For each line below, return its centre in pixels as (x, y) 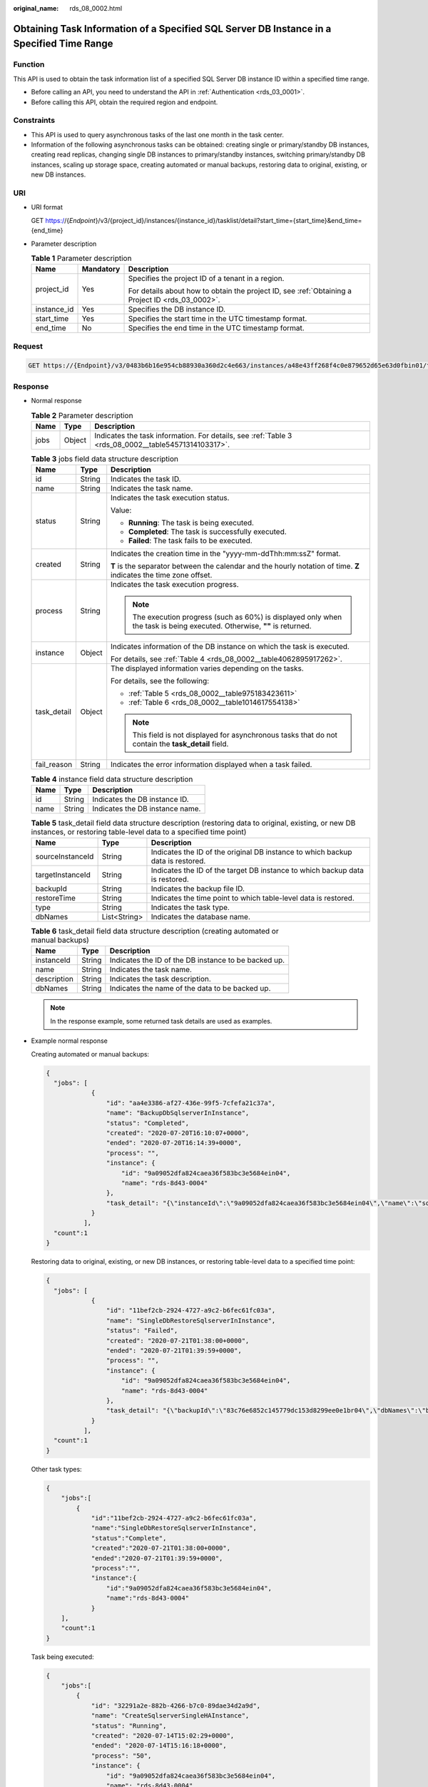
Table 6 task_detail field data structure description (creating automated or (155, 931)
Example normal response (70, 1041)
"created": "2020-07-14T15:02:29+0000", (163, 1736)
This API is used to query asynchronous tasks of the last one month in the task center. (158, 134)
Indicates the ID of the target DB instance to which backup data (257, 871)
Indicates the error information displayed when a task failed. (212, 765)
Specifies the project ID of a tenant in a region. (206, 279)
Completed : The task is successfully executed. (208, 532)
